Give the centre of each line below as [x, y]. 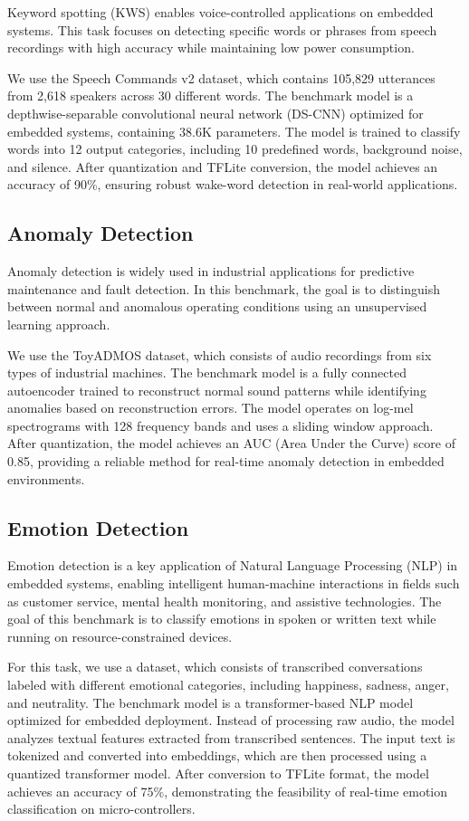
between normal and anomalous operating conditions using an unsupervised [217, 306]
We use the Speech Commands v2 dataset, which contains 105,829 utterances [221, 77]
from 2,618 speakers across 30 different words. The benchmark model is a [211, 95]
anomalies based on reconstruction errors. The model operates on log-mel [211, 408]
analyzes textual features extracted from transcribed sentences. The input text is [231, 737]
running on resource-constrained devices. [120, 636]
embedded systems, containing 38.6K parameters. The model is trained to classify [234, 131]
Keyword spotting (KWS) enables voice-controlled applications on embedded [220, 12]
